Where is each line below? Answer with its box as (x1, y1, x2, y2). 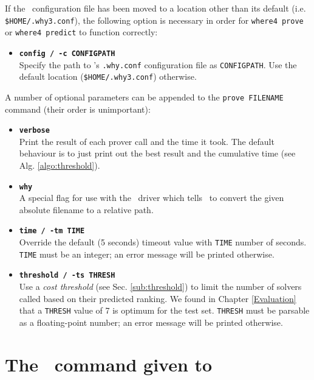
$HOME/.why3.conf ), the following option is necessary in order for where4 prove (5, 13, 304, 26)
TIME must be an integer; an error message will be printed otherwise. (19, 247, 275, 260)
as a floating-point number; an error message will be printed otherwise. (19, 315, 283, 328)
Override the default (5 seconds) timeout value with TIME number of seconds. (19, 236, 307, 248)
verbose (19, 126, 50, 135)
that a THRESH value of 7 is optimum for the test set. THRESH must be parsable (19, 304, 310, 317)
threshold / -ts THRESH (19, 271, 115, 280)
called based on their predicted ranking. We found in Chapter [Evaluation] (19, 292, 296, 304)
